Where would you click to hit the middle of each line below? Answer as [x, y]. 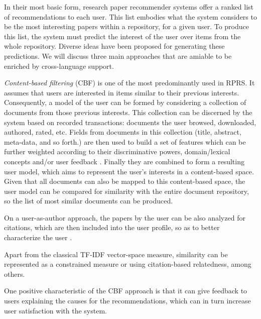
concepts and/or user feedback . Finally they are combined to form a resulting [124, 161]
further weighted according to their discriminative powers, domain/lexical [117, 151]
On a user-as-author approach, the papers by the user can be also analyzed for [125, 217]
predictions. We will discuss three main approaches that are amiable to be [118, 56]
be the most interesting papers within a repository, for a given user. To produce [126, 26]
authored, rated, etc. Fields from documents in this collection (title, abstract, [123, 132]
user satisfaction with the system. [55, 310]
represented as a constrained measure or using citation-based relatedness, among [128, 264]
